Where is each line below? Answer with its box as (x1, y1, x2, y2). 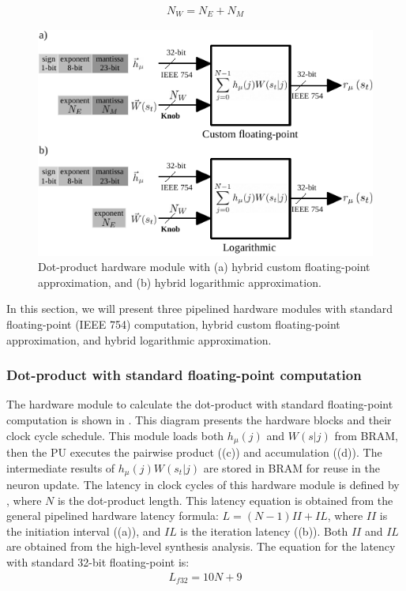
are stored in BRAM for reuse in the (203, 459, 380, 476)
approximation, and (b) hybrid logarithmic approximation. (38, 273, 321, 290)
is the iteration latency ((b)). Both (180, 522, 348, 539)
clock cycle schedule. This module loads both (6, 427, 224, 443)
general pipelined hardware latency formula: (6, 507, 219, 524)
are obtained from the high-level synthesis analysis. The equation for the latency (6, 538, 396, 555)
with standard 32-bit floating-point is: (6, 554, 190, 570)
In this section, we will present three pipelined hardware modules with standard (6, 300, 393, 317)
